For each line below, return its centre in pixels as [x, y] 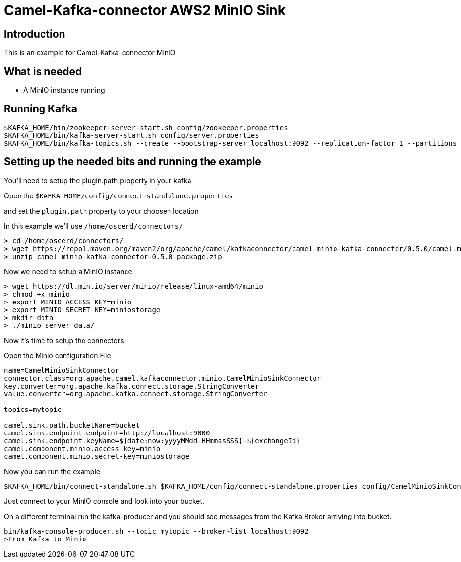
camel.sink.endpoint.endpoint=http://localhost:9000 [107, 433]
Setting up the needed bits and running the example [133, 162]
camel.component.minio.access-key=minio [82, 448]
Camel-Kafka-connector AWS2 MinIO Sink [145, 10]
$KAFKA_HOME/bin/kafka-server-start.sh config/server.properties [132, 135]
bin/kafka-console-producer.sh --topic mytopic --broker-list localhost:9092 [156, 531]
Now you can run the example [52, 471]
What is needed [43, 71]
